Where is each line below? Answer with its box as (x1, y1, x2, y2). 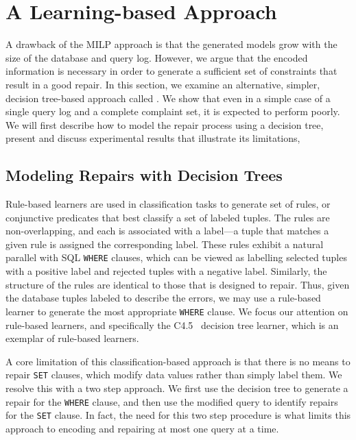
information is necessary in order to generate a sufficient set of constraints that (5, 64, 337, 78)
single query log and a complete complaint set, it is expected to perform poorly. (5, 104, 340, 119)
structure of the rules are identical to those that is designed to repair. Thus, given (5, 277, 350, 291)
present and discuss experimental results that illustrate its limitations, (5, 131, 300, 145)
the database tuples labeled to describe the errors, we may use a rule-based (5, 291, 321, 305)
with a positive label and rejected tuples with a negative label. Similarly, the (5, 264, 327, 278)
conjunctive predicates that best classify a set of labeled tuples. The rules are (5, 210, 330, 224)
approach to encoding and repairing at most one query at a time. (5, 421, 279, 435)
